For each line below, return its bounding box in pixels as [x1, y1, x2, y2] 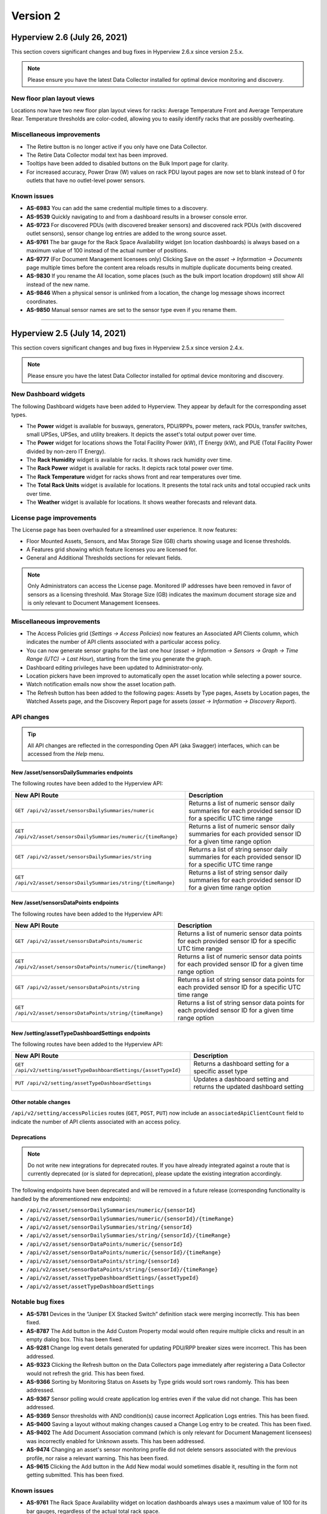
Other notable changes [11, 1099, 71, 1106]
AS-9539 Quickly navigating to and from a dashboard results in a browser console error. [26, 213, 248, 220]
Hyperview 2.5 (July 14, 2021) [11, 328, 127, 339]
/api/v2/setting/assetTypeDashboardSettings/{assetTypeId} [15, 1067, 182, 1074]
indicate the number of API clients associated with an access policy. [11, 1118, 181, 1125]
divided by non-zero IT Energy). [26, 448, 106, 455]
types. [11, 411, 27, 418]
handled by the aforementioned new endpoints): [11, 1195, 131, 1202]
